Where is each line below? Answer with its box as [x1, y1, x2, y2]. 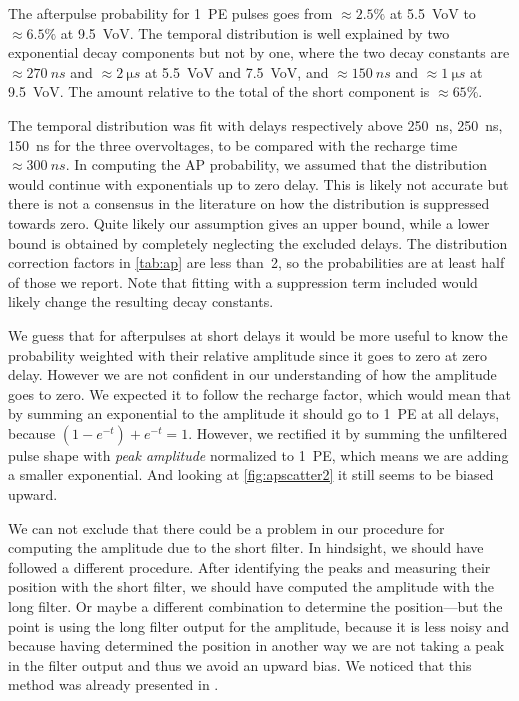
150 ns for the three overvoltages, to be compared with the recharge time [8, 134, 458, 155]
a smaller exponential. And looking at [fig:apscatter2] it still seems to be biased [8, 464, 494, 485]
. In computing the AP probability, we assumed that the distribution [65, 154, 487, 175]
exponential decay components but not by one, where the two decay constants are [8, 42, 510, 63]
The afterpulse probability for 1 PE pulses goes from [8, 3, 333, 23]
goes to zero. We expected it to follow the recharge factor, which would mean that [8, 383, 512, 404]
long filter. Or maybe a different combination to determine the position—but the [8, 596, 503, 617]
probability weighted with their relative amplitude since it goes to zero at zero [8, 344, 488, 365]
